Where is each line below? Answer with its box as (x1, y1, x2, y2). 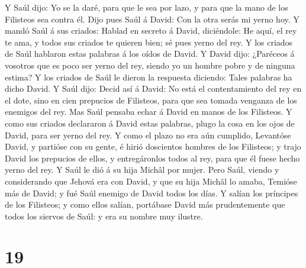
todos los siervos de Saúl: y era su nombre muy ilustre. (5, 209, 203, 222)
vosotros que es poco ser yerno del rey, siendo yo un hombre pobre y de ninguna (5, 59, 295, 71)
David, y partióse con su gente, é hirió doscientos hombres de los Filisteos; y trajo (5, 140, 301, 153)
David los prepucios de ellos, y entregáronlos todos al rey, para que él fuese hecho (5, 151, 300, 164)
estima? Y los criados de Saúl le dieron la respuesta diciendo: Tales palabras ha (5, 70, 292, 83)
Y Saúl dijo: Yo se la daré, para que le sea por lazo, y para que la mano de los (5, 1, 288, 13)
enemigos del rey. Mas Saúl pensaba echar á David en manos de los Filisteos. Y (5, 105, 292, 118)
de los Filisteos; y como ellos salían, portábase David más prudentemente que (5, 198, 285, 211)
